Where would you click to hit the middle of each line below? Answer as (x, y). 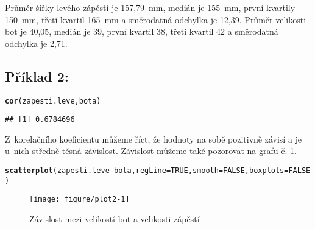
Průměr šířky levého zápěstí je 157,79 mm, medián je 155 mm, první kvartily (150, 7)
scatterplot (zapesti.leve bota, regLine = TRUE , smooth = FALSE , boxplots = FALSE (158, 171)
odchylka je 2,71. (36, 43)
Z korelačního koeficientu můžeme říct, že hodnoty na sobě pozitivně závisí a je (154, 139)
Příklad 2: (37, 76)
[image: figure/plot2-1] (80, 199)
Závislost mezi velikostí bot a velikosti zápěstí (115, 219)
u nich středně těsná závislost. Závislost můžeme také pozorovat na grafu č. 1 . (151, 151)
